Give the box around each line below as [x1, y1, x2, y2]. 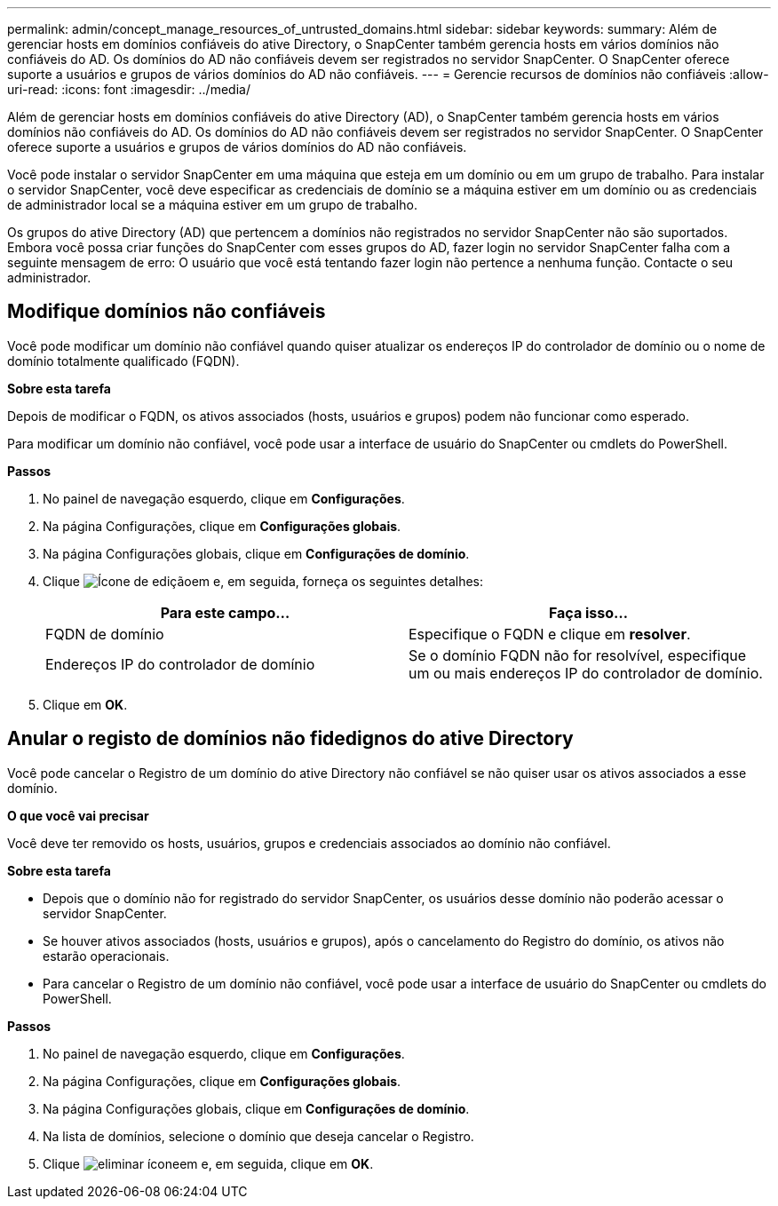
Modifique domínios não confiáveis [7, 300, 326, 323]
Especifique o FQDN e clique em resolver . [409, 624, 691, 643]
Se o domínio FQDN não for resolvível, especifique [409, 646, 747, 664]
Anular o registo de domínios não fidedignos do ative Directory [7, 727, 574, 750]
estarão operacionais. [43, 948, 170, 964]
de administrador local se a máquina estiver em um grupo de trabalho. [7, 197, 417, 212]
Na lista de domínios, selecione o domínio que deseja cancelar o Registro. [43, 1128, 474, 1144]
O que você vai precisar [7, 807, 149, 823]
